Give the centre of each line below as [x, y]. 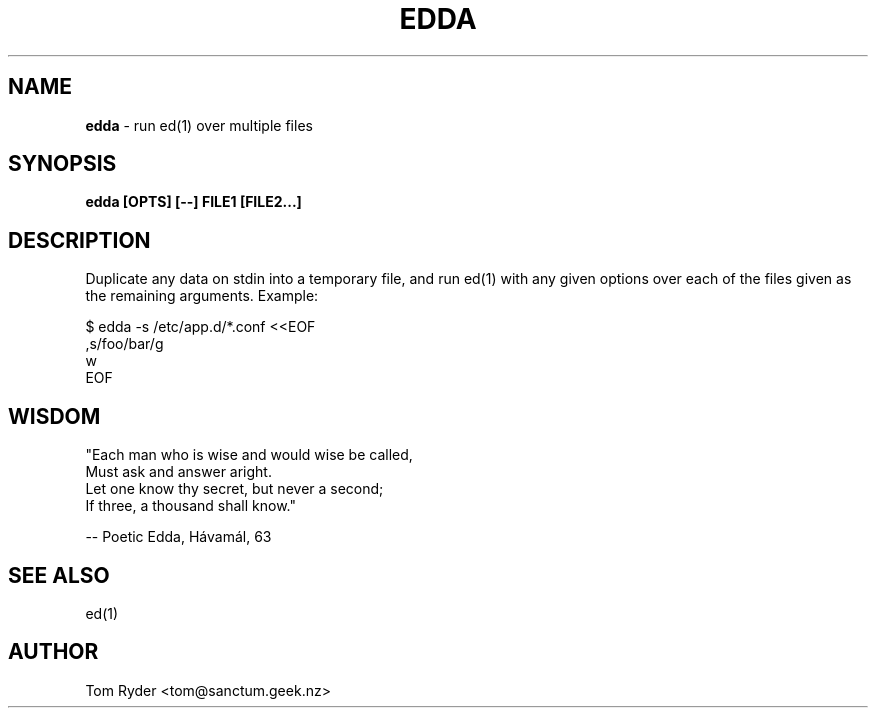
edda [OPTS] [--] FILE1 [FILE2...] [193, 202]
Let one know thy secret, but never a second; [234, 489]
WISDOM [54, 416]
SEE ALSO [59, 575]
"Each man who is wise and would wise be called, [249, 455]
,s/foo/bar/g [124, 344]
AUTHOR [53, 652]
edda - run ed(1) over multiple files [199, 125]
